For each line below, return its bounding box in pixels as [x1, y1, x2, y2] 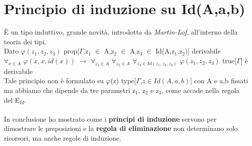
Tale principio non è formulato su [4, 75, 104, 86]
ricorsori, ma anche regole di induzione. [4, 132, 122, 143]
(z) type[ [110, 75, 136, 86]
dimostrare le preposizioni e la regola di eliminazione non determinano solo [4, 123, 238, 133]
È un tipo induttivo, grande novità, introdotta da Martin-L [4, 27, 182, 37]
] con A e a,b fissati [190, 75, 248, 86]
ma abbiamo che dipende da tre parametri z [4, 85, 136, 95]
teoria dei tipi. [4, 36, 47, 46]
